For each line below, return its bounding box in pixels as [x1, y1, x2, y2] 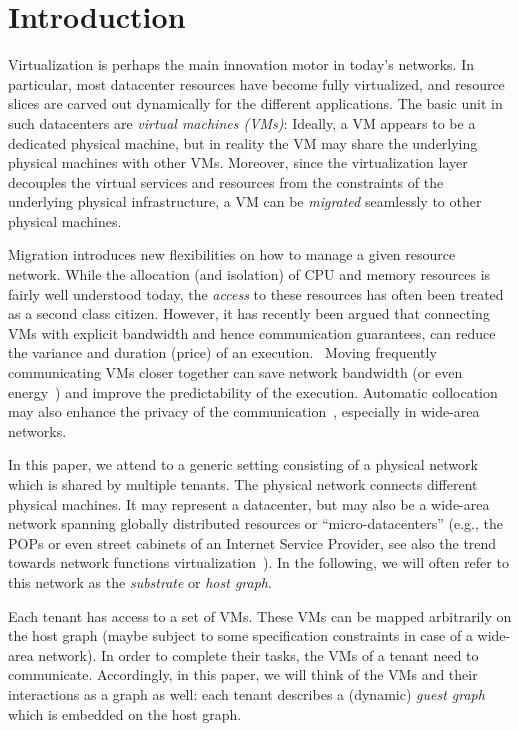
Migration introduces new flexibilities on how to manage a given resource [8, 244, 456, 265]
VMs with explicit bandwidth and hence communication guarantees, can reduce [8, 322, 496, 343]
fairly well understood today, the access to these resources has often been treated [8, 283, 504, 304]
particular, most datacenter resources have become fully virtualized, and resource [8, 73, 505, 94]
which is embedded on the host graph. [8, 703, 242, 724]
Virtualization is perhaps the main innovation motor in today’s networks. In [8, 54, 475, 75]
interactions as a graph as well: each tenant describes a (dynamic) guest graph [8, 683, 485, 704]
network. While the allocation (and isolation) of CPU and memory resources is [8, 264, 491, 285]
